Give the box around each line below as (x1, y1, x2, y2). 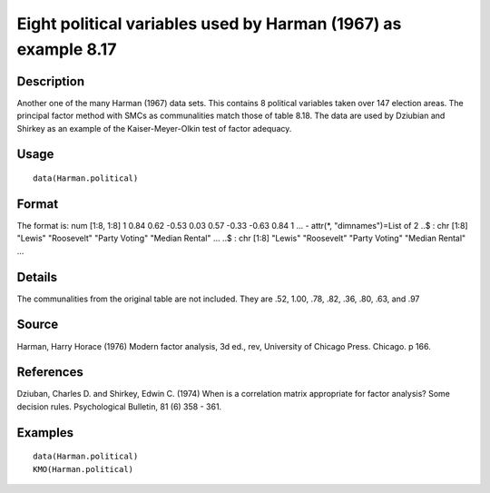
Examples (16, 425, 74, 440)
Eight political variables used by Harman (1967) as (16, 14, 402, 34)
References (16, 364, 83, 380)
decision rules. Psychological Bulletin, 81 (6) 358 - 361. (16, 400, 222, 412)
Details (16, 269, 58, 285)
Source (16, 317, 59, 332)
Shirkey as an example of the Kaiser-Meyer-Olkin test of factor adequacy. (16, 123, 292, 133)
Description (16, 74, 85, 89)
